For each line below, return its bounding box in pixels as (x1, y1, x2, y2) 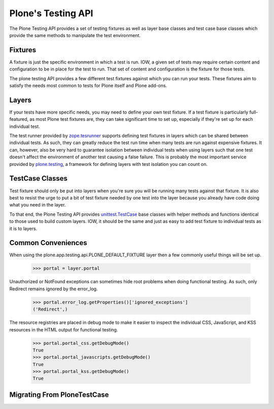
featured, (9, 116, 29, 122)
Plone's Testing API (9, 8, 93, 19)
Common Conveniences (9, 238, 87, 247)
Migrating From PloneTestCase (9, 390, 109, 399)
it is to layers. (9, 225, 38, 231)
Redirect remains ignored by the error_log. (9, 286, 98, 292)
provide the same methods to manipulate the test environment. (9, 32, 141, 38)
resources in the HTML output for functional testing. (9, 326, 118, 332)
